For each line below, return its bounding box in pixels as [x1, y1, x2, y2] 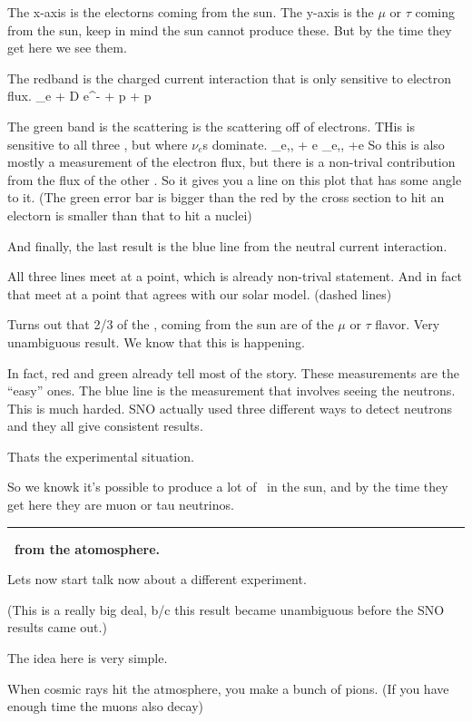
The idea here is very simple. [7, 649, 168, 668]
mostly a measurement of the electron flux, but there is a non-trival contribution [7, 152, 456, 171]
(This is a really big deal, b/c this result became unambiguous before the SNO [7, 600, 445, 619]
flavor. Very [375, 315, 440, 334]
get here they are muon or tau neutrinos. [7, 495, 234, 514]
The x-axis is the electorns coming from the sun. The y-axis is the [7, 3, 374, 21]
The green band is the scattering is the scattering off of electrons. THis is [7, 116, 416, 135]
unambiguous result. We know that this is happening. [7, 332, 305, 351]
